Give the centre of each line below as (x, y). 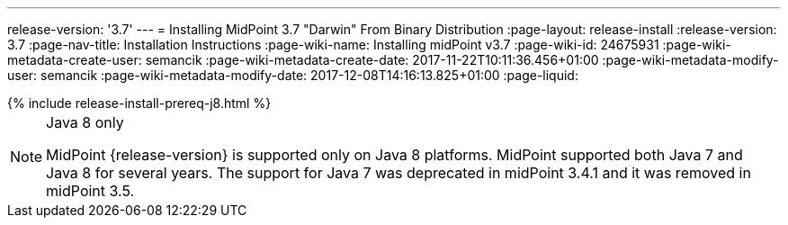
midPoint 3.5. (90, 191)
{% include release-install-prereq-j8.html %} (139, 103)
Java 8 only (85, 122)
